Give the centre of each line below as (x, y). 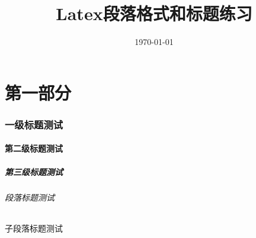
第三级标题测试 (34, 171)
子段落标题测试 (34, 228)
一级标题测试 (34, 124)
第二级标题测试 (34, 148)
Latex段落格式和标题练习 (154, 13)
